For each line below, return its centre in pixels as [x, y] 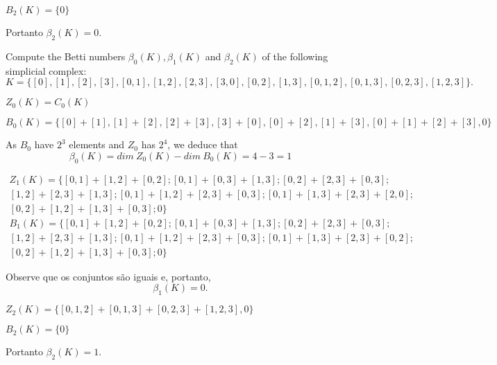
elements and [97, 144]
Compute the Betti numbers [66, 56]
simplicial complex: [46, 70]
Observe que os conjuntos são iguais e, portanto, [108, 276]
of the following [295, 56]
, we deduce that [203, 144]
